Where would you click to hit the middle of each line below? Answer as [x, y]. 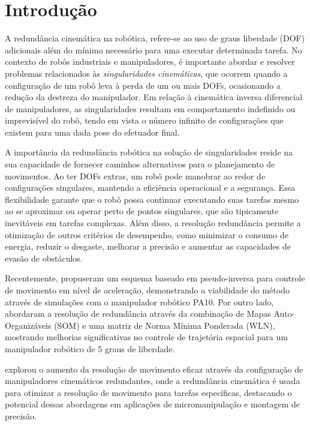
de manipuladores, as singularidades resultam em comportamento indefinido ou [150, 108]
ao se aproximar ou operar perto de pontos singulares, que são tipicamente [142, 211]
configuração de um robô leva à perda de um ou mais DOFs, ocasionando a [143, 85]
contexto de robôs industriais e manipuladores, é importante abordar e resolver [150, 61]
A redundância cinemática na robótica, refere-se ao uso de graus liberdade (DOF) [155, 38]
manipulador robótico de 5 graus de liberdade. [90, 348]
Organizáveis [28, 325]
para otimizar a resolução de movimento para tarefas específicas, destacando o [148, 392]
